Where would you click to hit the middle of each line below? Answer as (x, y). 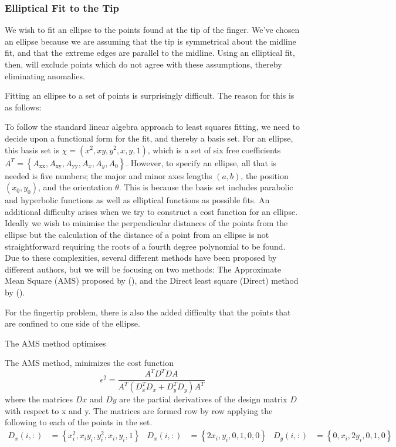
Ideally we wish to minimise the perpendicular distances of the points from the (146, 223)
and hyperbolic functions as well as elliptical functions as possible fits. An (137, 200)
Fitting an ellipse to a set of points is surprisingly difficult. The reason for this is (150, 95)
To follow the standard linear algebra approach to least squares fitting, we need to (152, 127)
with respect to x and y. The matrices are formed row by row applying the (139, 410)
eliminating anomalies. (45, 75)
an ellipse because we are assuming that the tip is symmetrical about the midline (150, 41)
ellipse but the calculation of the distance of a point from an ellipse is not (137, 234)
